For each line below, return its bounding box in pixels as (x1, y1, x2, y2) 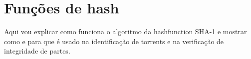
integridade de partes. (4, 46, 70, 56)
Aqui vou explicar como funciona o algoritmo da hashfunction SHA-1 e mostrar (4, 26, 247, 37)
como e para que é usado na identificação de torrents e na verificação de (4, 36, 224, 46)
